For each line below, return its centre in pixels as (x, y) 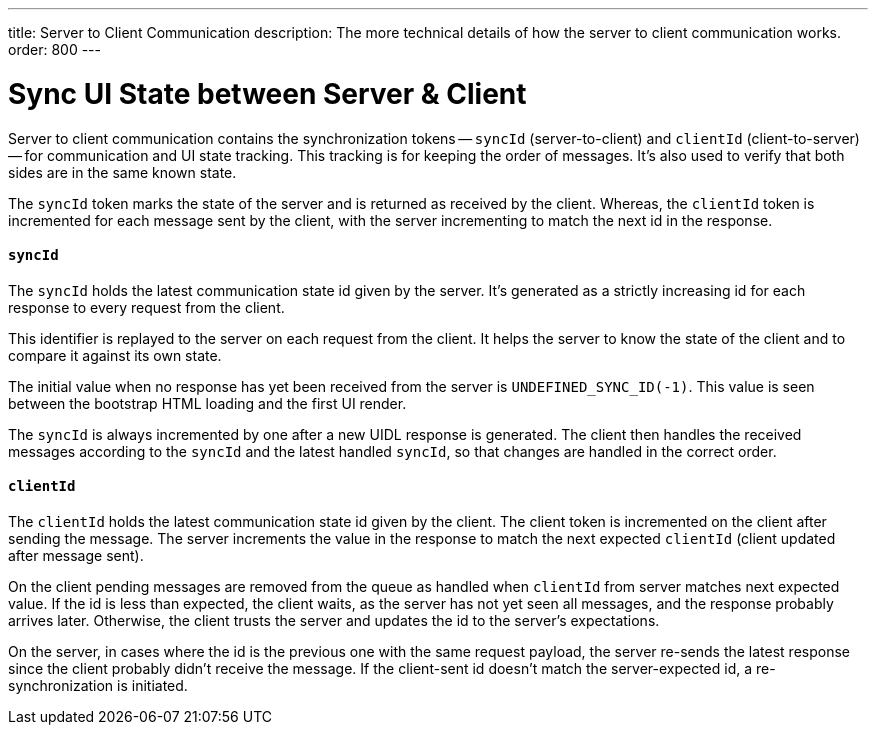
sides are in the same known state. (122, 172)
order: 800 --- (54, 49)
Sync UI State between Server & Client (267, 93)
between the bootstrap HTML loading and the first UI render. (207, 403)
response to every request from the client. (146, 307)
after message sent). (76, 555)
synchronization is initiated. (98, 685)
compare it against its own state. (115, 355)
